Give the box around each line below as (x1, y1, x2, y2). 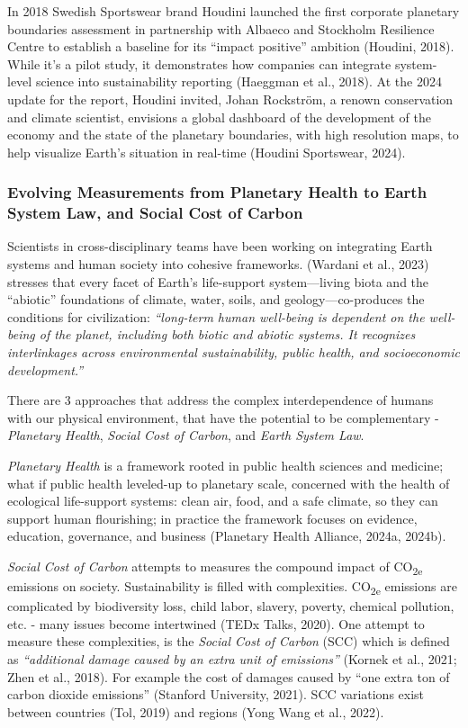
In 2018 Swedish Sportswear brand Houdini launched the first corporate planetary (7, 2, 460, 20)
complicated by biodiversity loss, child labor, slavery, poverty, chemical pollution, (7, 597, 454, 616)
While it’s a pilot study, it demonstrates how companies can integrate (7, 54, 391, 73)
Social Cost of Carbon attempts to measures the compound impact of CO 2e (7, 556, 423, 578)
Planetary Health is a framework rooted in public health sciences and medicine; (7, 456, 444, 475)
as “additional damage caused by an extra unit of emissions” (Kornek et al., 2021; (7, 650, 457, 669)
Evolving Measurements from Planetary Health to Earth (7, 181, 427, 203)
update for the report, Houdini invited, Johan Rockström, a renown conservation (7, 89, 454, 108)
